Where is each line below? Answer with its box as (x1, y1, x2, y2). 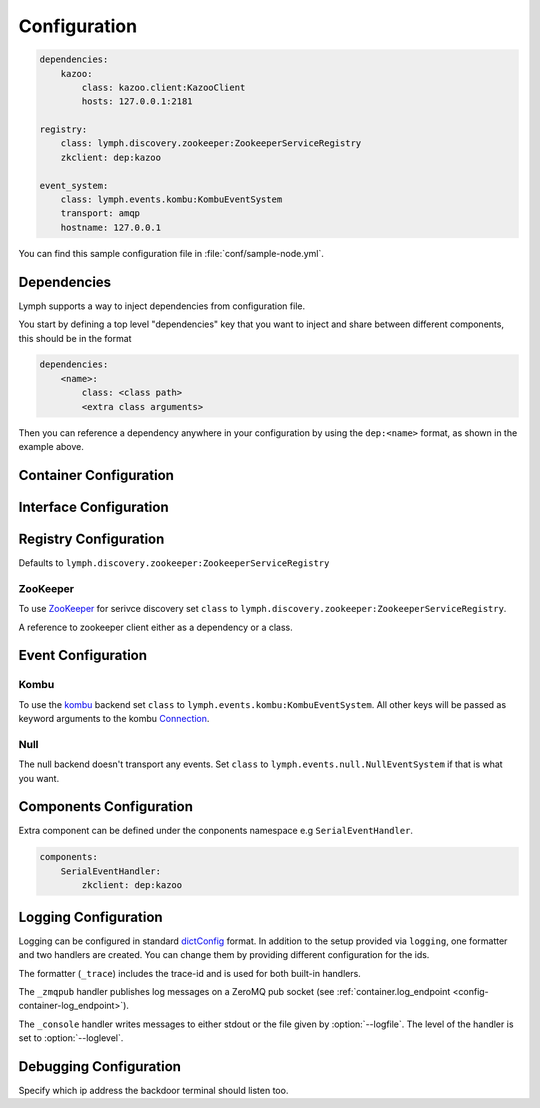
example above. (18, 441, 85, 453)
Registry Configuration (18, 530, 165, 547)
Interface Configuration (18, 498, 169, 515)
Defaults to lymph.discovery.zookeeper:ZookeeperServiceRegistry (18, 556, 330, 569)
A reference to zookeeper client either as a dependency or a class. (18, 621, 294, 633)
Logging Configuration (18, 908, 164, 925)
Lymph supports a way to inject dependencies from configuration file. (18, 300, 305, 312)
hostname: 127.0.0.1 (60, 221, 162, 233)
